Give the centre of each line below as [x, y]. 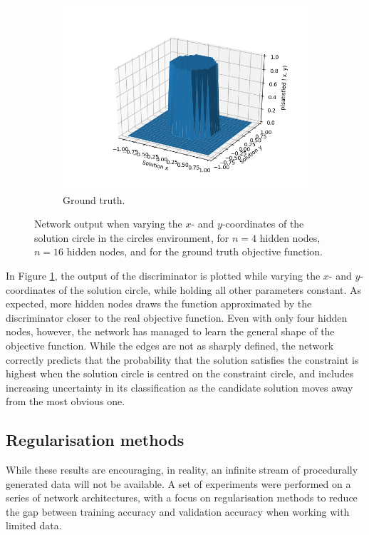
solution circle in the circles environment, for [132, 237]
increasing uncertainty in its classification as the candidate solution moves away [180, 387]
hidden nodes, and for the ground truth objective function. [194, 251]
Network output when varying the [108, 224]
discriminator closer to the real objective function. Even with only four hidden [177, 317]
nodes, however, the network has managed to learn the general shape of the [170, 331]
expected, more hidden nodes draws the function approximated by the [159, 304]
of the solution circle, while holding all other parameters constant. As [210, 289]
